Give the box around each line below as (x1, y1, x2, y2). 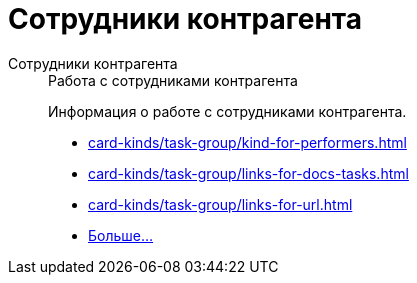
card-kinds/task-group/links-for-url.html (88, 195, 353, 213)
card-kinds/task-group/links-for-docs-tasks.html (88, 164, 409, 182)
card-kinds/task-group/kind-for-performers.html (88, 133, 407, 151)
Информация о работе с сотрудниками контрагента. (48, 102, 407, 120)
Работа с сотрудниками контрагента (48, 71, 298, 89)
